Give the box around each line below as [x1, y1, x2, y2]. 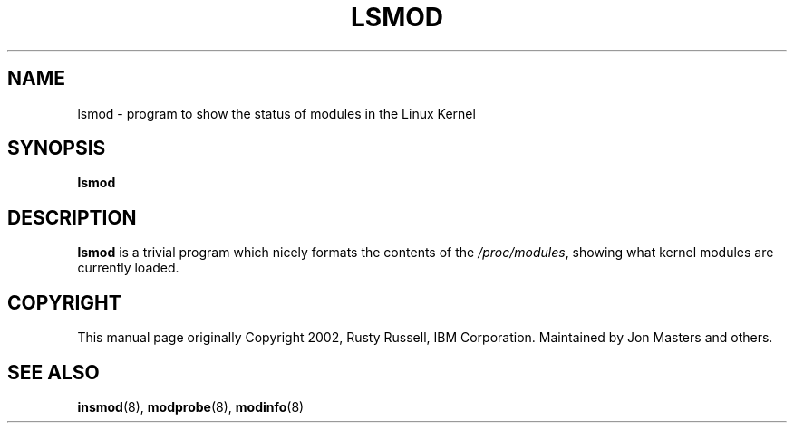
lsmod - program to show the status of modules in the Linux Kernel [77, 105, 476, 121]
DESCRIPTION [7, 205, 137, 229]
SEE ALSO [7, 360, 100, 384]
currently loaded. [77, 260, 179, 276]
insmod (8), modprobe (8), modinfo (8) [77, 398, 305, 415]
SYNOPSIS [7, 137, 106, 160]
